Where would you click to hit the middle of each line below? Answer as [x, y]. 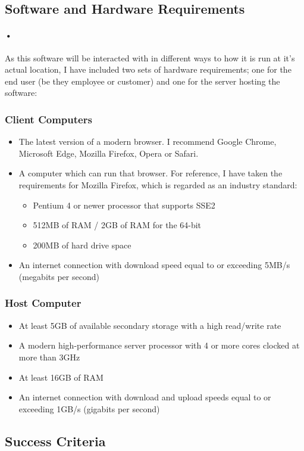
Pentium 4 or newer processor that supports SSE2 [124, 205]
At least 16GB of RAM [61, 377]
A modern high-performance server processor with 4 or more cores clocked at [159, 345]
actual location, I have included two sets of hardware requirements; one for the [148, 69]
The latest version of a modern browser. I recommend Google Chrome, [148, 141]
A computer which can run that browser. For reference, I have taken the [151, 173]
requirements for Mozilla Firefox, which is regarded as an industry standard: [158, 184]
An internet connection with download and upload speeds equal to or [145, 397]
